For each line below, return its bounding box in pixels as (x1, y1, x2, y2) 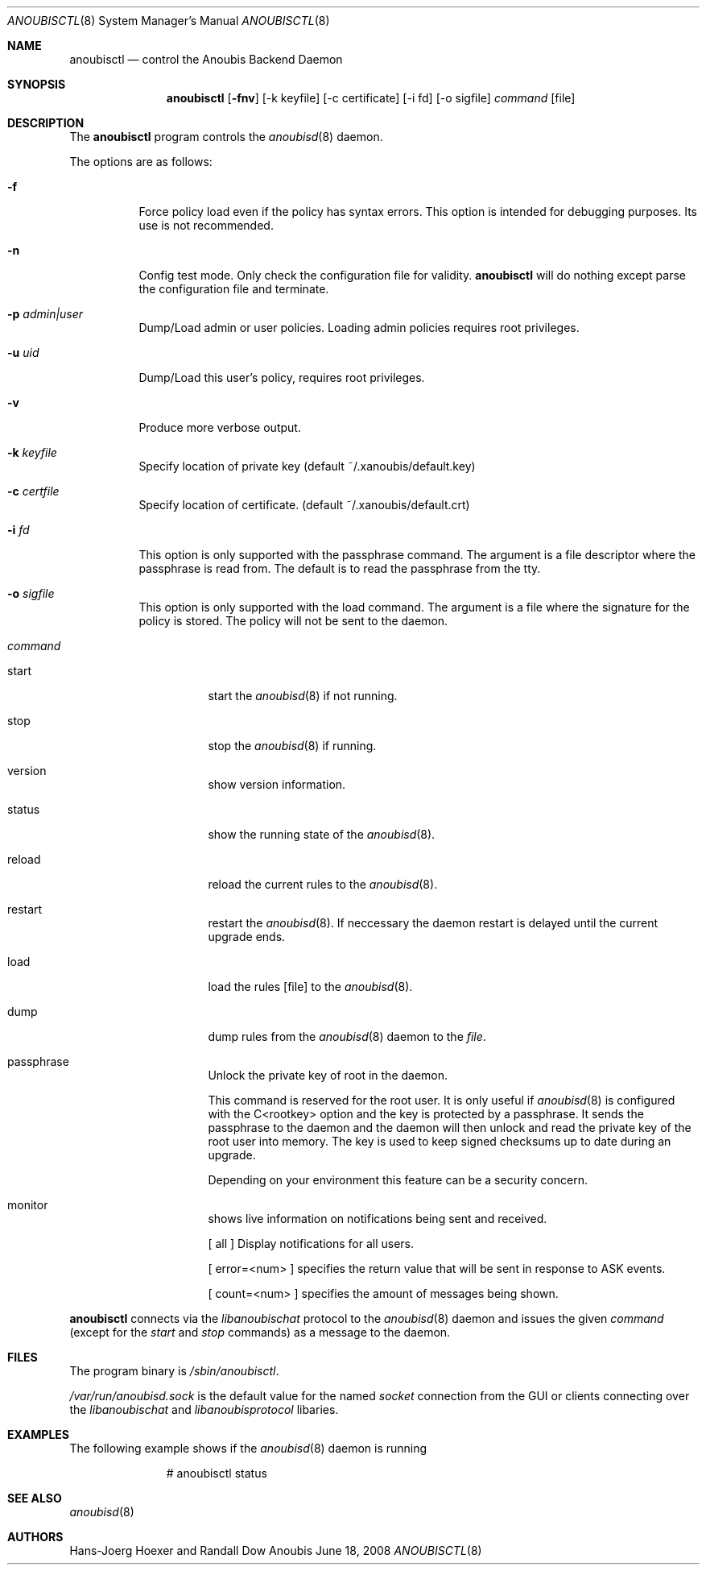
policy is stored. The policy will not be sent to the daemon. (138, 614, 448, 628)
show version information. (208, 777, 346, 791)
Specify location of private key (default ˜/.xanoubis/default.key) (138, 459, 476, 473)
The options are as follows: (69, 155, 213, 168)
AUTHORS (7, 1530, 64, 1544)
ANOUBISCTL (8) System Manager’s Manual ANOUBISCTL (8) (7, 14, 330, 27)
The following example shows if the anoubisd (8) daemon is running (69, 1441, 427, 1455)
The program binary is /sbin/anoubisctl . (69, 1364, 279, 1378)
